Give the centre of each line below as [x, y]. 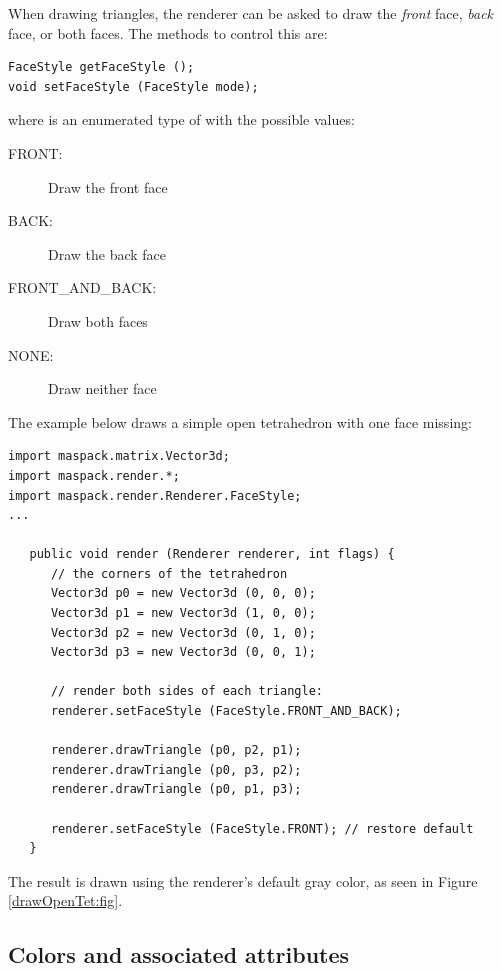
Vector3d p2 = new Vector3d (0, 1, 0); [183, 632]
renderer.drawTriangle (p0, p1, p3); [176, 789]
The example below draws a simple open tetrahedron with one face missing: [240, 421]
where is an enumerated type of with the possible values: [181, 119]
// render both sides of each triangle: [186, 691]
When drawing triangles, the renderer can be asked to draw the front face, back [251, 13]
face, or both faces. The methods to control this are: [168, 32]
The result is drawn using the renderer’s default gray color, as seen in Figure [243, 880]
